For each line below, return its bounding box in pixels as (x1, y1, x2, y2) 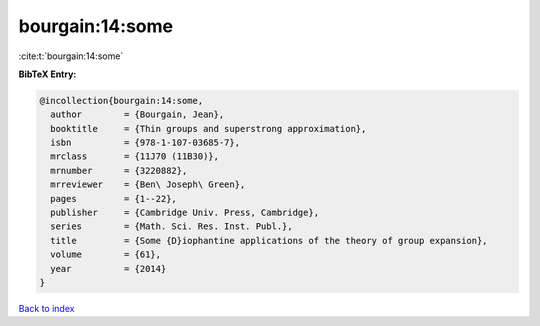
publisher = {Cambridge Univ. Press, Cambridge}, (50, 207, 320, 219)
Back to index (18, 302, 75, 314)
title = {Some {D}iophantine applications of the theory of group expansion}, (50, 235, 489, 246)
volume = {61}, (50, 249, 162, 260)
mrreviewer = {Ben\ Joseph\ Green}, (50, 179, 246, 190)
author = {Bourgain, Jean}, (50, 109, 225, 120)
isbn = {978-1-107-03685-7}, (50, 137, 240, 149)
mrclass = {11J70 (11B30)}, (50, 151, 220, 162)
